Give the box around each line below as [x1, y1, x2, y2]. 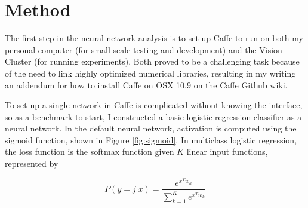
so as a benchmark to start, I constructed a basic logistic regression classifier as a [5, 110, 302, 123]
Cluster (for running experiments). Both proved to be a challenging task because [5, 55, 300, 68]
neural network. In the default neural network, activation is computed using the [5, 122, 297, 134]
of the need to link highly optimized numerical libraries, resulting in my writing [5, 66, 296, 79]
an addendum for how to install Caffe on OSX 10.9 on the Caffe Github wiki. [5, 78, 288, 91]
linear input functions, [186, 145, 268, 158]
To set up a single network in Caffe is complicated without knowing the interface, [5, 99, 303, 111]
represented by [5, 157, 58, 170]
